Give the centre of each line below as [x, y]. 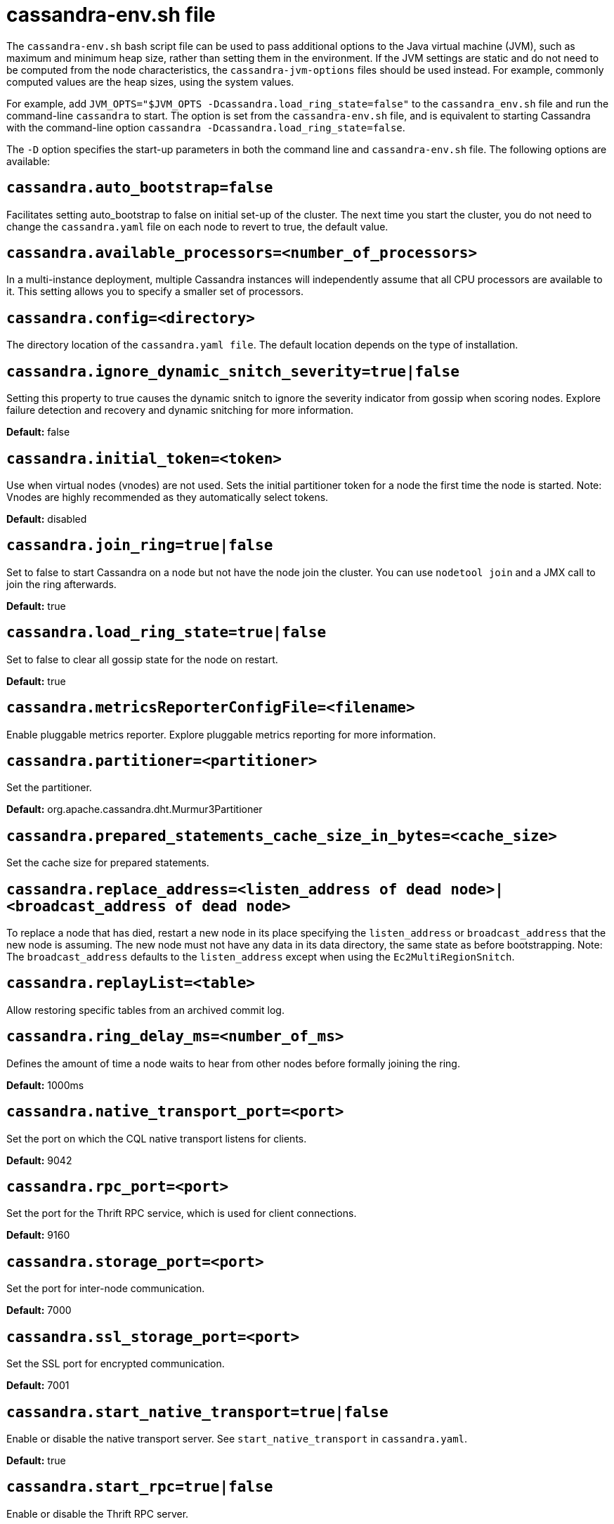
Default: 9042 [39, 1160]
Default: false [38, 432]
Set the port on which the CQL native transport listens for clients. [157, 1138]
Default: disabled [47, 519]
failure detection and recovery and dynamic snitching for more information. [180, 410]
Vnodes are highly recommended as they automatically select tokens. [168, 497]
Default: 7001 [38, 1386]
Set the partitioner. [49, 788]
